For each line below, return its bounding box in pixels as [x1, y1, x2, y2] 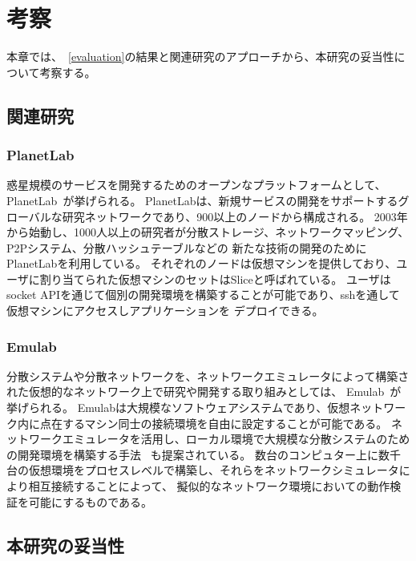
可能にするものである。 [28, 493, 152, 510]
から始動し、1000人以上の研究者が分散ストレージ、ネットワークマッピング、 [6, 224, 410, 240]
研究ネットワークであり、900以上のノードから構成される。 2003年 [62, 208, 408, 224]
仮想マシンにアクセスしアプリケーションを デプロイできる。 [6, 302, 324, 319]
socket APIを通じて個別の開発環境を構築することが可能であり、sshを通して [6, 286, 400, 303]
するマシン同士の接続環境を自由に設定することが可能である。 [62, 414, 388, 431]
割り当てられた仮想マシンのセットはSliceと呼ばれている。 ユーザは [39, 270, 391, 287]
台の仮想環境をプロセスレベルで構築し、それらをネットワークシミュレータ [6, 462, 399, 478]
